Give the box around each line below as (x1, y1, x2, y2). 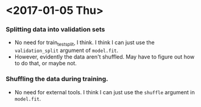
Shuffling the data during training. (5, 75, 108, 83)
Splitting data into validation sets (5, 25, 105, 34)
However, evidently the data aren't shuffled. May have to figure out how (14, 53, 195, 60)
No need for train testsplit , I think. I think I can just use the (14, 39, 155, 48)
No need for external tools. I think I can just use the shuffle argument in (14, 88, 196, 96)
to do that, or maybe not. (14, 60, 77, 67)
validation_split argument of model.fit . (14, 47, 119, 54)
